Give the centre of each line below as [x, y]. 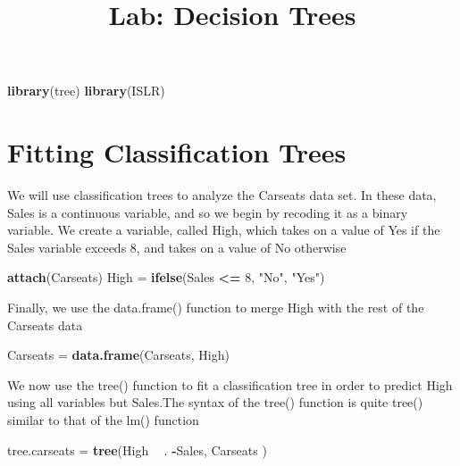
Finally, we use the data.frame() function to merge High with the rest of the [216, 308]
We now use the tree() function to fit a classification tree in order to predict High [230, 384]
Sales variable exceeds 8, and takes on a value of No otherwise [177, 247]
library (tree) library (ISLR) [86, 91]
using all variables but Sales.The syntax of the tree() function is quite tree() [215, 402]
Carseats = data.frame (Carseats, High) [118, 355]
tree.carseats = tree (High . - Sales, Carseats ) [137, 449]
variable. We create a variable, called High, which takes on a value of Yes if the [224, 230]
